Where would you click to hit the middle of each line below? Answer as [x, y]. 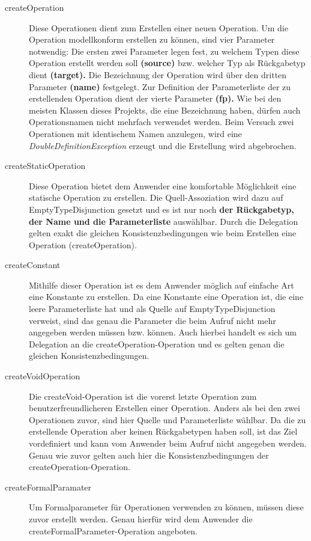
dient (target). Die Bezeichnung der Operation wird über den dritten [158, 74]
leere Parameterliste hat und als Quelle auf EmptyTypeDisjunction [152, 309]
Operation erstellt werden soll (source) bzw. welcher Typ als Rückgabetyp [167, 63]
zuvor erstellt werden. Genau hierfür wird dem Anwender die [141, 518]
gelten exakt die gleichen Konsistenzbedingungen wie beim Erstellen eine [163, 233]
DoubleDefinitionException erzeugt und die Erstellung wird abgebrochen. [163, 145]
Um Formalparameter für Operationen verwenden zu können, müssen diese [166, 507]
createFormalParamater [48, 487]
